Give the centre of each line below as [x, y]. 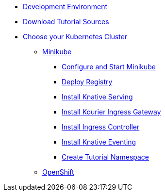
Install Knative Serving [97, 97]
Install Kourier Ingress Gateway [111, 112]
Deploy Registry [87, 82]
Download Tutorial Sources [66, 22]
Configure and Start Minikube [109, 67]
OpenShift [58, 172]
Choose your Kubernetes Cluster [75, 37]
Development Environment [65, 7]
